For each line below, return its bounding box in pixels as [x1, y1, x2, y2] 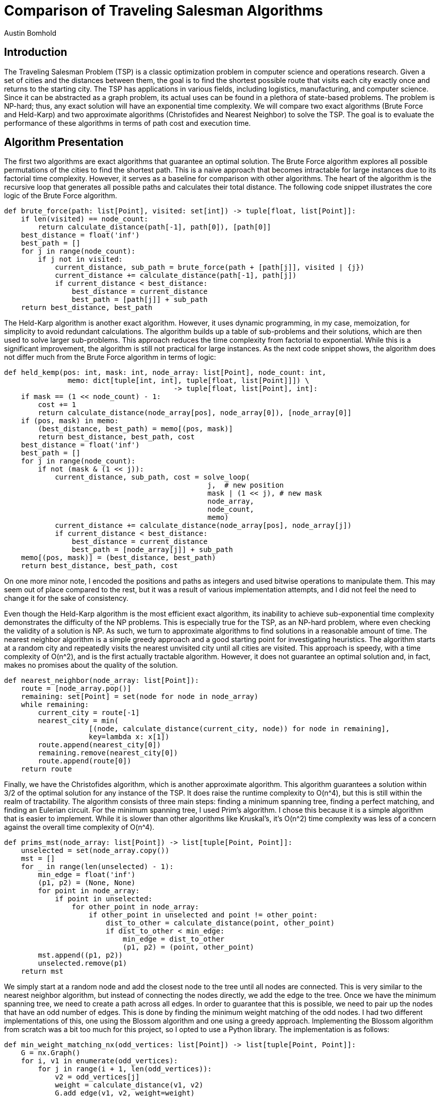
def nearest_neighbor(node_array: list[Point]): [4, 676, 199, 685]
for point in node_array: [38, 887, 140, 895]
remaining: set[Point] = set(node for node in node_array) [21, 692, 258, 701]
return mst [21, 967, 64, 976]
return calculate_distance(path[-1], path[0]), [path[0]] [38, 223, 272, 231]
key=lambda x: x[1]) [89, 733, 169, 741]
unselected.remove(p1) [38, 959, 127, 968]
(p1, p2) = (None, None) [38, 879, 136, 887]
